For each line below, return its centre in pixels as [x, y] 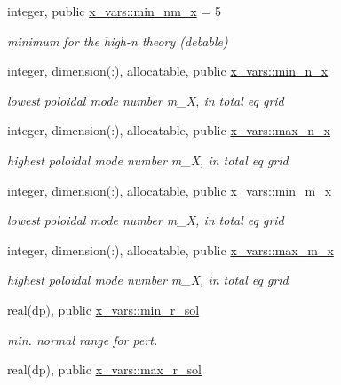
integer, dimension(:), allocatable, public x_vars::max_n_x [169, 130]
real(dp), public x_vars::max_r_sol [104, 369]
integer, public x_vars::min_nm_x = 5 [114, 11]
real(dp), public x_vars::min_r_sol [103, 309]
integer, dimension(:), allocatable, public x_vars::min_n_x [168, 71]
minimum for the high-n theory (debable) [118, 40]
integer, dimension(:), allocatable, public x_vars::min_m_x [170, 190]
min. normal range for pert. [83, 339]
